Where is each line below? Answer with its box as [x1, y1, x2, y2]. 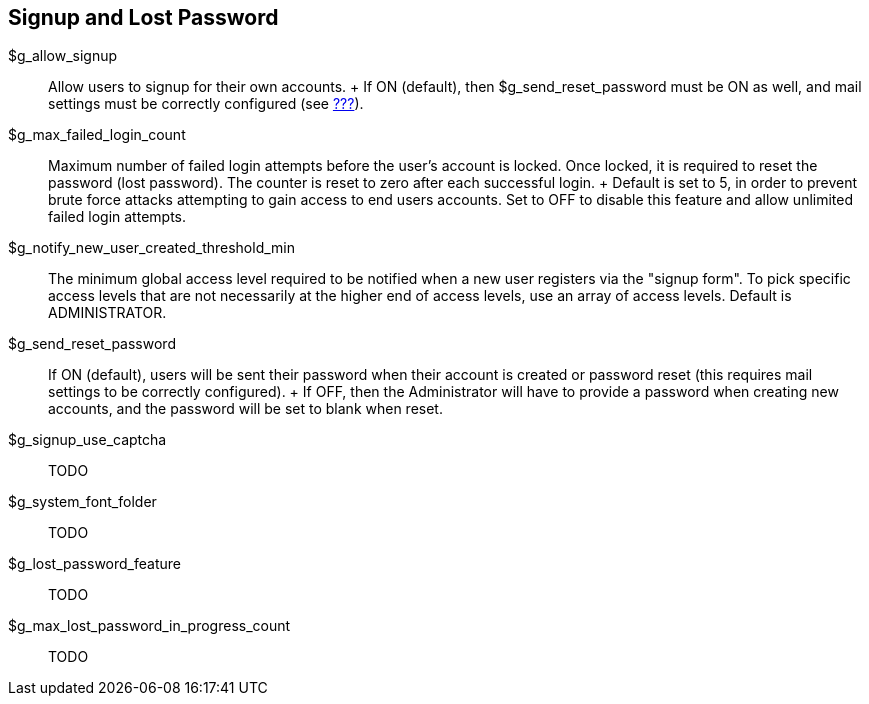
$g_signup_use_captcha [8, 431, 167, 449]
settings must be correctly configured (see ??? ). [48, 95, 364, 113]
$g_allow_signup [8, 47, 118, 65]
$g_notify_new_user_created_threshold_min [8, 239, 295, 257]
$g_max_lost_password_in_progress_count [8, 617, 291, 635]
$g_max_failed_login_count [8, 126, 186, 144]
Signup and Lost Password [8, 5, 279, 30]
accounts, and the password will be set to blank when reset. [48, 400, 443, 418]
